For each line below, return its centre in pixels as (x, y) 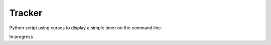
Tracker (26, 13)
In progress (21, 37)
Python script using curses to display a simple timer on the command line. (86, 28)
